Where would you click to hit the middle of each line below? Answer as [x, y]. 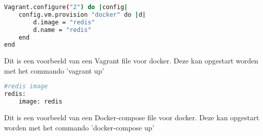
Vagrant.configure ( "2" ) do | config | [66, 7]
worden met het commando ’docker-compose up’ [79, 127]
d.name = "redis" [62, 30]
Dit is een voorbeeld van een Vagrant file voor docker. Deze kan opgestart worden [131, 61]
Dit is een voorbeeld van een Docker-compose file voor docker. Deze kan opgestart [132, 117]
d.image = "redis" [64, 22]
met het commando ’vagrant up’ [54, 70]
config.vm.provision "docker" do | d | [82, 14]
